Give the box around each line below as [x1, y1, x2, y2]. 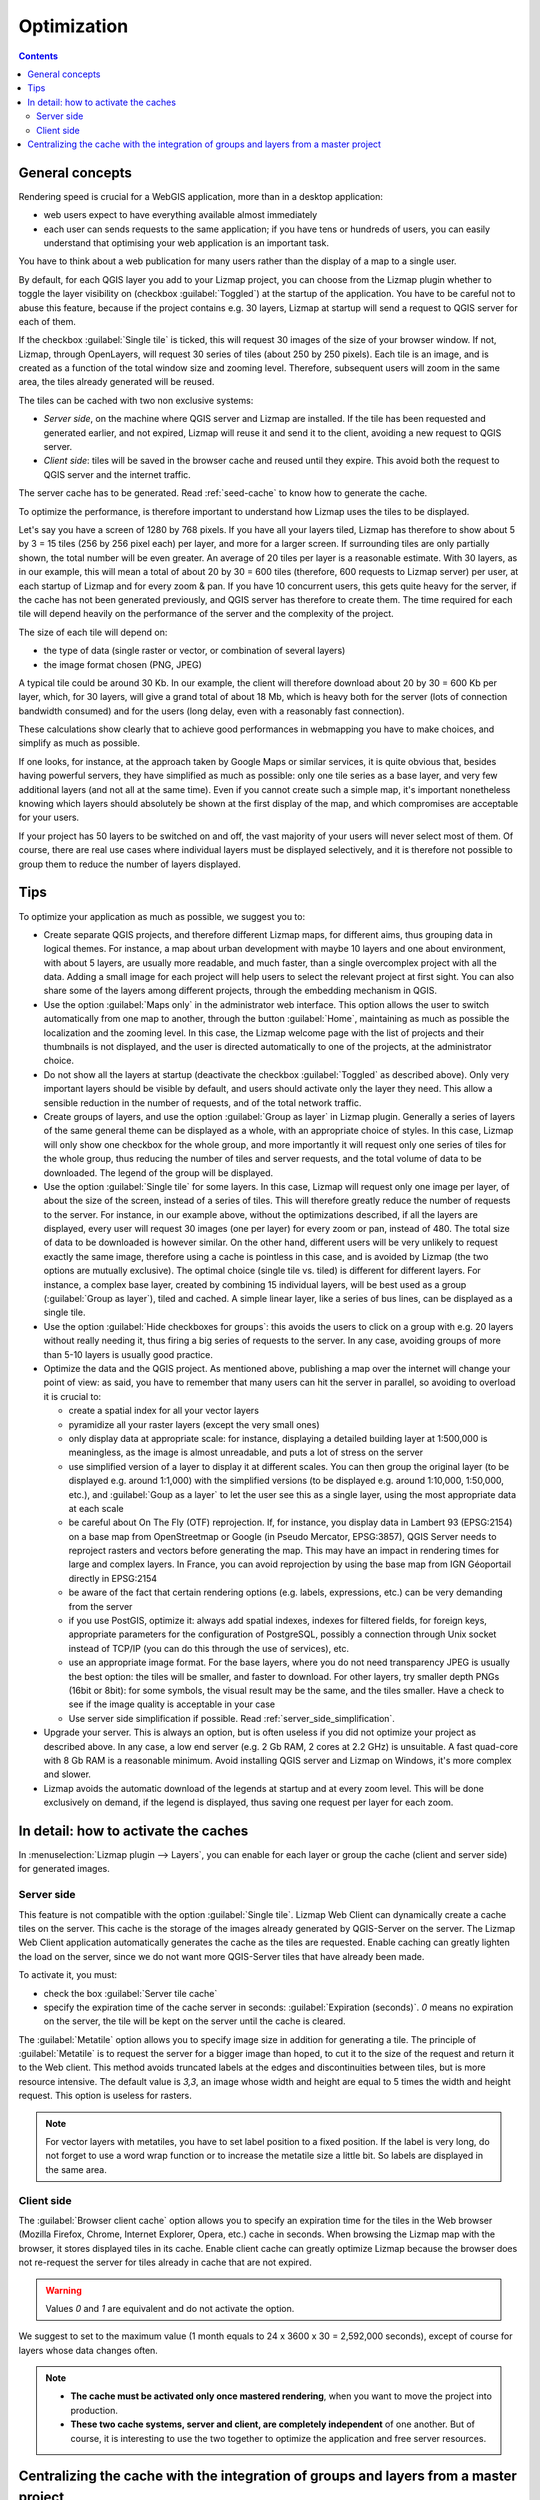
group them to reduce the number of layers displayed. [18, 858, 241, 870]
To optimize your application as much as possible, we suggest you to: [18, 910, 305, 922]
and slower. [43, 1768, 92, 1780]
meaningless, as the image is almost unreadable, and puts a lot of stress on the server [68, 1446, 424, 1459]
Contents [18, 50, 59, 62]
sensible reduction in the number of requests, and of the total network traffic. [43, 1096, 362, 1109]
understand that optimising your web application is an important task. [43, 236, 330, 249]
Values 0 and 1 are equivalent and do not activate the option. [45, 2302, 295, 2314]
